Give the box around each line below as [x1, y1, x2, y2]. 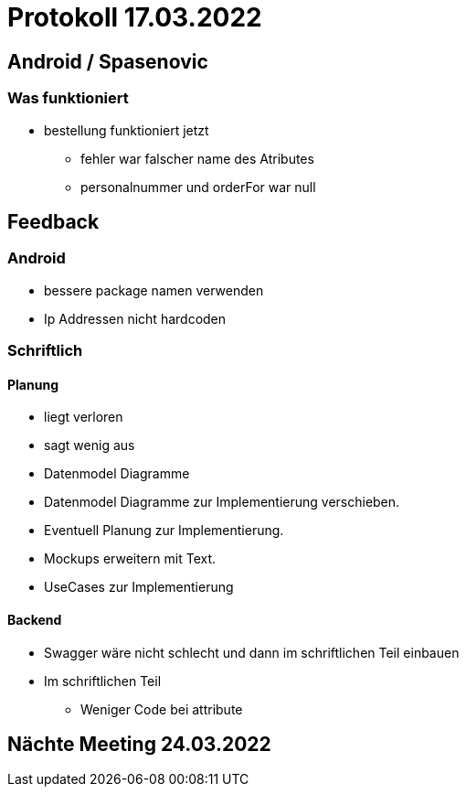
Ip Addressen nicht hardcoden [44, 310, 227, 327]
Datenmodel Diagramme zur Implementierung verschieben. [44, 494, 400, 510]
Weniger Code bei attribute [80, 701, 243, 717]
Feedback [7, 209, 100, 233]
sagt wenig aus [44, 437, 135, 454]
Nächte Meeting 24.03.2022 [7, 733, 271, 756]
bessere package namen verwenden [44, 282, 264, 298]
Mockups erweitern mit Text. [44, 551, 217, 567]
